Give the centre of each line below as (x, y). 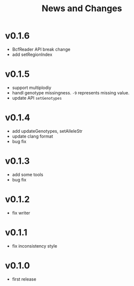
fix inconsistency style (35, 246)
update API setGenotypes (37, 98)
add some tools (28, 174)
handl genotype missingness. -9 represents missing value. (71, 92)
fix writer (21, 213)
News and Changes (82, 9)
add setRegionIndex (32, 54)
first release (24, 279)
